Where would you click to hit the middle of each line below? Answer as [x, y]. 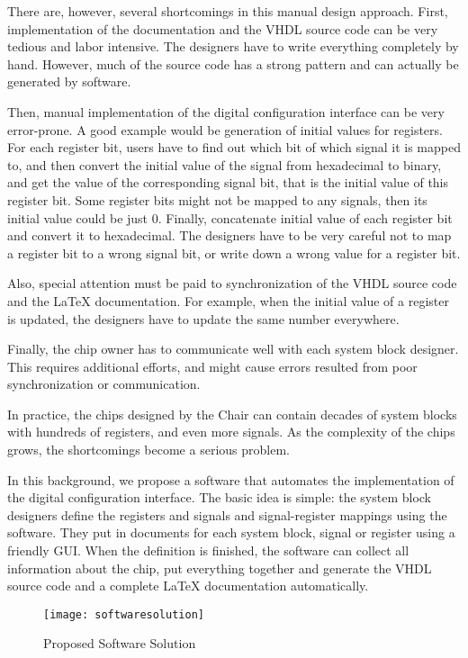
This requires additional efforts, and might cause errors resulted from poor [212, 366]
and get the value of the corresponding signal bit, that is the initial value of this [228, 182]
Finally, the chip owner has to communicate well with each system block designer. [233, 349]
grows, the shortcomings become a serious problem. [148, 450]
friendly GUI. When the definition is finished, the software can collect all [208, 550]
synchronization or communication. [104, 384]
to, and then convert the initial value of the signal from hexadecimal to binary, [225, 164]
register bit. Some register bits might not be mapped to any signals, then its [217, 199]
